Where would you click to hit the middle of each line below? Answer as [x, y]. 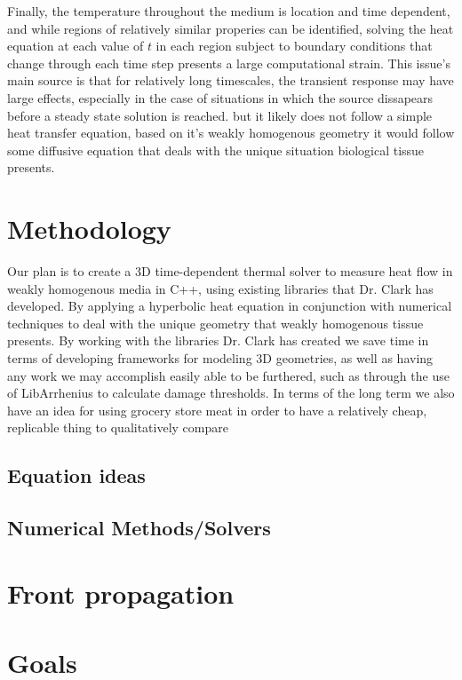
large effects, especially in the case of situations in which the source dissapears [220, 97]
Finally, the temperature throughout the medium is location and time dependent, [229, 11]
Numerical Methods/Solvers [139, 528]
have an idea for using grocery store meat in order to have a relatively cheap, [217, 410]
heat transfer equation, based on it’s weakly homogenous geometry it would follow [231, 133]
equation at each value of [76, 46]
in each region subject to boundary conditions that [294, 46]
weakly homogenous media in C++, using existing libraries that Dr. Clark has [220, 288]
